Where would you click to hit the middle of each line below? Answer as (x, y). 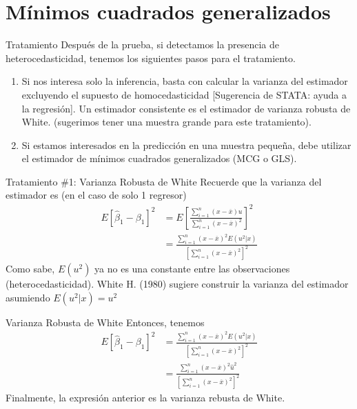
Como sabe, (30, 269)
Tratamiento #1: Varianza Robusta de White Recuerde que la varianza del (164, 181)
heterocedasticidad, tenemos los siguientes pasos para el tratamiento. (151, 58)
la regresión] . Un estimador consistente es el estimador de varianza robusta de (186, 108)
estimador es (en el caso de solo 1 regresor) (96, 195)
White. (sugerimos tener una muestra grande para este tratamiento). (166, 122)
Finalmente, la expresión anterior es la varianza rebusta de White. (145, 398)
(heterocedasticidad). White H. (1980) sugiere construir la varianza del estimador (177, 284)
